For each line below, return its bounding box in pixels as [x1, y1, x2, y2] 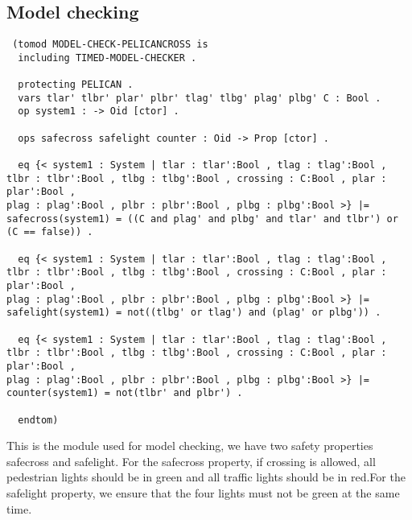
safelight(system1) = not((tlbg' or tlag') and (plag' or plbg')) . [6, 307, 381, 319]
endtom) [18, 414, 59, 426]
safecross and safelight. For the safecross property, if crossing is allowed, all [6, 452, 376, 469]
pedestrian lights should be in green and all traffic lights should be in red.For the [6, 468, 406, 485]
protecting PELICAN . [18, 79, 134, 91]
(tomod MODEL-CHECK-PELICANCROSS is [12, 39, 208, 51]
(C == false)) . [6, 226, 93, 238]
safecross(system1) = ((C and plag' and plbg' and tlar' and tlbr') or [6, 213, 398, 225]
